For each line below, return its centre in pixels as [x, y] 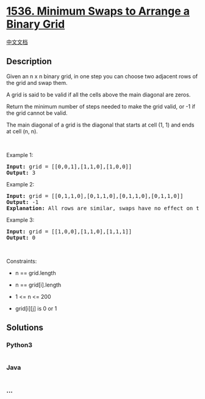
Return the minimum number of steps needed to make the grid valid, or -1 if [101, 106]
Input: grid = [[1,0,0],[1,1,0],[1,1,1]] [69, 231]
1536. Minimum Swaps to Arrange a [98, 11]
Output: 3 [21, 173]
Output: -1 [23, 202]
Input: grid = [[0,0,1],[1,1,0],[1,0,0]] [69, 167]
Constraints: [22, 261]
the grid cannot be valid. [37, 113]
